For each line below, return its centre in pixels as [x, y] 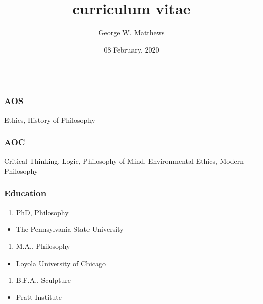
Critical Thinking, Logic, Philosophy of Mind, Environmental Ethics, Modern [124, 161]
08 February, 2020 [131, 49]
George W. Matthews [131, 33]
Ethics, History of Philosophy [50, 119]
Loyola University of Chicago [61, 263]
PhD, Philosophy [42, 212]
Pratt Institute [39, 297]
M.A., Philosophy [43, 246]
